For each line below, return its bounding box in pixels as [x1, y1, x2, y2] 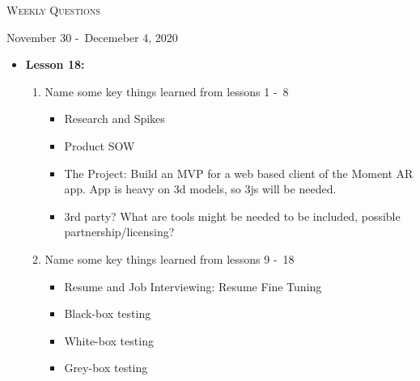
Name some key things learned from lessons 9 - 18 [45, 250, 295, 267]
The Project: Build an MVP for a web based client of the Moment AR [64, 164, 414, 181]
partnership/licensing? [64, 223, 175, 240]
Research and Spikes [64, 110, 165, 127]
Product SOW [64, 137, 135, 154]
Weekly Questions [6, 2, 100, 18]
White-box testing [64, 332, 154, 349]
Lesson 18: [25, 56, 85, 73]
